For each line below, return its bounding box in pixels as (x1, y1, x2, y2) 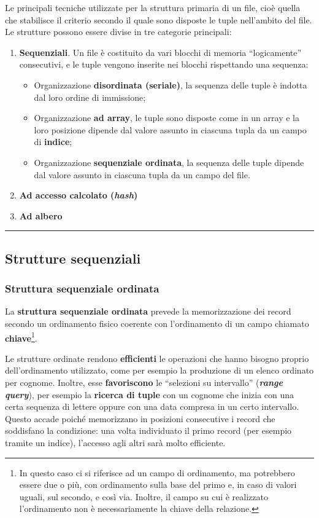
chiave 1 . (5, 329, 37, 344)
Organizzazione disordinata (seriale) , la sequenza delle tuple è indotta (34, 78, 307, 91)
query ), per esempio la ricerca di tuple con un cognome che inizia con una (5, 388, 294, 401)
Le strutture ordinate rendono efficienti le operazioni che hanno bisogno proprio (5, 351, 309, 364)
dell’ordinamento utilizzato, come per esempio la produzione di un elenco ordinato (5, 364, 314, 377)
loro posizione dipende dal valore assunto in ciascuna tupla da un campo (34, 123, 307, 136)
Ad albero (19, 209, 63, 222)
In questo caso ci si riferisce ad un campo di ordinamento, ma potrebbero (19, 466, 295, 479)
